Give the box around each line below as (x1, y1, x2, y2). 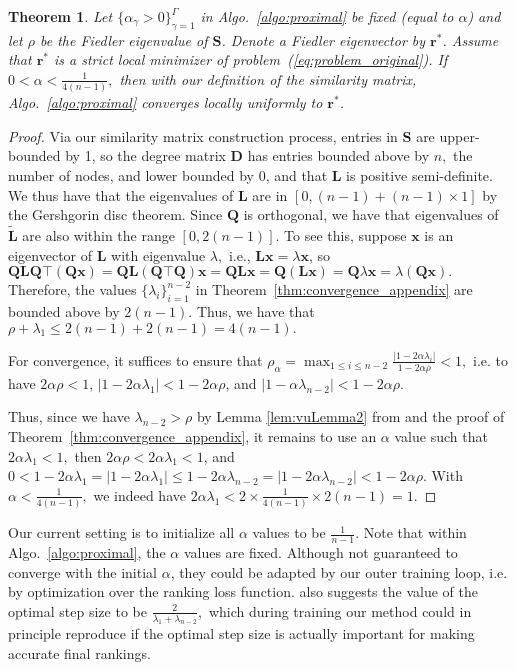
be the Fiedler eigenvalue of (39, 29, 208, 50)
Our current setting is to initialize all (8, 522, 235, 543)
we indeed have (93, 484, 186, 505)
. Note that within (355, 522, 467, 543)
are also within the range (22, 225, 175, 246)
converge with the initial (8, 561, 157, 582)
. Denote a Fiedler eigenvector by (221, 29, 426, 50)
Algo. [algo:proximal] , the (8, 541, 166, 562)
